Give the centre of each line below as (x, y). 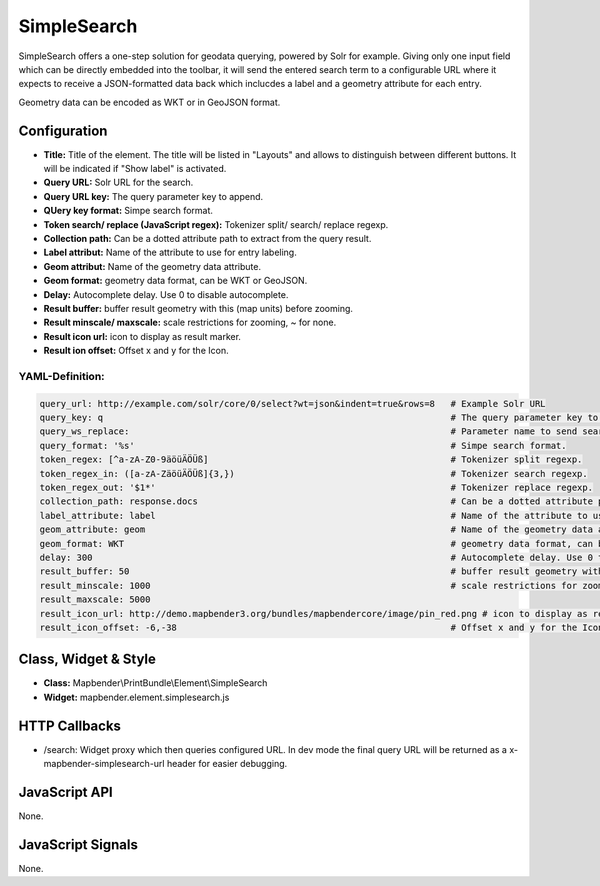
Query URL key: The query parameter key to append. (153, 196)
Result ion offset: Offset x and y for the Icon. (136, 351)
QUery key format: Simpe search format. (128, 211)
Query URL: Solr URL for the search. (118, 182)
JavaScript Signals (78, 844)
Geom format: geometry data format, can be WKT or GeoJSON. (175, 281)
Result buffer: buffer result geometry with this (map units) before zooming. (198, 308)
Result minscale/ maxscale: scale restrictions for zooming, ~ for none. (190, 322)
